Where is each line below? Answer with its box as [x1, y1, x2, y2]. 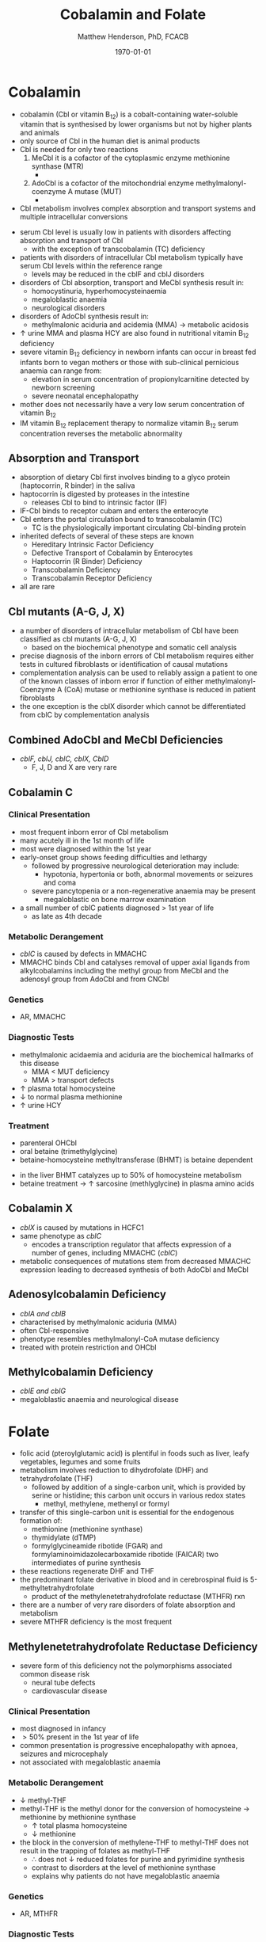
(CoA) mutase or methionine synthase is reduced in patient [63, 685, 256, 695]
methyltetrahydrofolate [19, 1583, 95, 1593]
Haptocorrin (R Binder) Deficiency [31, 557, 142, 566]
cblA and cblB [19, 1308, 66, 1318]
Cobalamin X [8, 1201, 74, 1215]
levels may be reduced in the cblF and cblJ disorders [31, 269, 204, 279]
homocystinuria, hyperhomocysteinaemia [31, 287, 167, 296]
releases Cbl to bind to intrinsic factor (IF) [31, 497, 168, 508]
